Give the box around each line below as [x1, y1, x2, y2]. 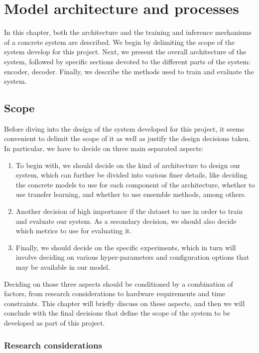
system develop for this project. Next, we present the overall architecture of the [4, 46, 247, 57]
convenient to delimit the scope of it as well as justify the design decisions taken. [4, 133, 251, 144]
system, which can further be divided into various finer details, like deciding [15, 170, 248, 180]
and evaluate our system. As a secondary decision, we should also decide [15, 215, 237, 226]
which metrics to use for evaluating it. [15, 225, 132, 236]
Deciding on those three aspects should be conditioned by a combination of [4, 278, 233, 289]
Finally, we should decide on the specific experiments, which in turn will [15, 242, 236, 252]
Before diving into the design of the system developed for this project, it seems [4, 123, 245, 134]
